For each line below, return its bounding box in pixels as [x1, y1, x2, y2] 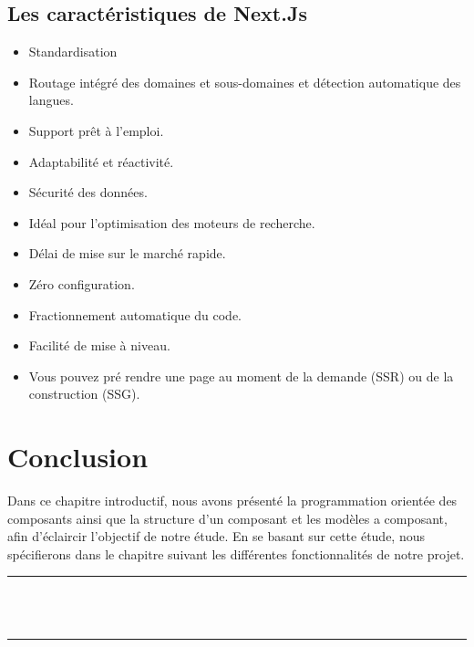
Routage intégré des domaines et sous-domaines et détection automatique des [28, 72, 461, 91]
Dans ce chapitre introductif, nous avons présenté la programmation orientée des [7, 491, 458, 510]
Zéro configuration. [28, 274, 135, 293]
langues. [28, 90, 74, 110]
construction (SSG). [28, 384, 140, 403]
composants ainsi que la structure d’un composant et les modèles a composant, [7, 508, 448, 527]
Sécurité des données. [28, 183, 148, 202]
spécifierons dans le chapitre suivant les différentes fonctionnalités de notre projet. [7, 544, 465, 563]
